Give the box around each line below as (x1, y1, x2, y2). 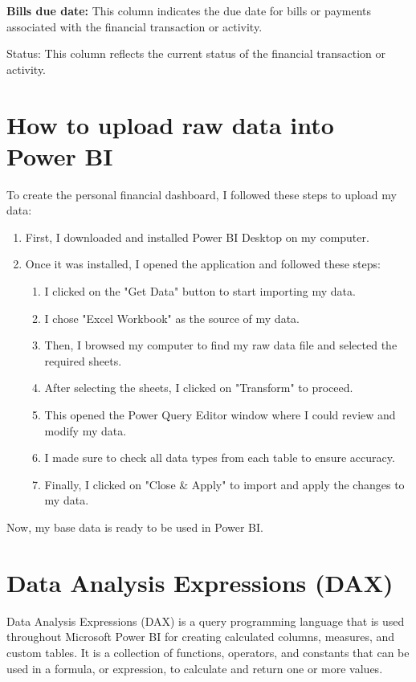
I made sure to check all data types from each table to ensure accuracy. (44, 449, 395, 466)
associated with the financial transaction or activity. (6, 18, 263, 35)
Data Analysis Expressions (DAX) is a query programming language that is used (6, 612, 405, 629)
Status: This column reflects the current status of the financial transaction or (6, 45, 385, 62)
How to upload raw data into (6, 108, 334, 141)
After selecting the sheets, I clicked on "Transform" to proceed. (44, 379, 353, 396)
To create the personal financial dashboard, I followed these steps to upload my (6, 186, 397, 202)
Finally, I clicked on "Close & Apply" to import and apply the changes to (44, 476, 405, 492)
